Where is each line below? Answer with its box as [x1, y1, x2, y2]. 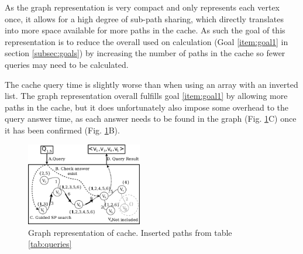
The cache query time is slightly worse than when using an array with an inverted [5, 78, 298, 90]
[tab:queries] [28, 238, 72, 250]
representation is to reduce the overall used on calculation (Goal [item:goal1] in [5, 35, 288, 47]
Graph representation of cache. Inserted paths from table [28, 226, 232, 238]
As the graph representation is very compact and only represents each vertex [5, 1, 280, 13]
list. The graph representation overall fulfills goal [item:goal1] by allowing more [5, 90, 288, 102]
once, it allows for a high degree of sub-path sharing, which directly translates [5, 12, 284, 25]
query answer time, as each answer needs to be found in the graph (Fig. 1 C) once [5, 112, 297, 125]
